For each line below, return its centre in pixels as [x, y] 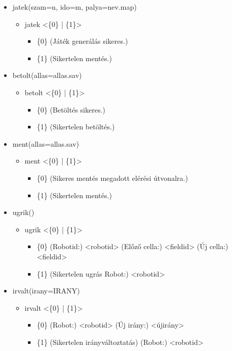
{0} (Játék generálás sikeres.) [82, 41]
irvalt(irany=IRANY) [46, 291]
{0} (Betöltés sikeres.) [71, 109]
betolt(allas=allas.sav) [47, 75]
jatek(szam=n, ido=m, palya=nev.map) [75, 7]
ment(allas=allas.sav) [46, 143]
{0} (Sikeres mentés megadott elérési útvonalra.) [112, 178]
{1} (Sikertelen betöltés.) [76, 127]
